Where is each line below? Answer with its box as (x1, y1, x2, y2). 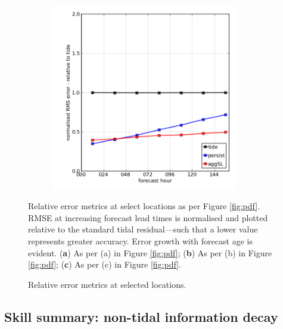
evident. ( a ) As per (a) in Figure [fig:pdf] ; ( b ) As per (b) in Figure (28, 246, 272, 259)
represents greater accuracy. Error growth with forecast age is (28, 234, 253, 247)
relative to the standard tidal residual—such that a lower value (28, 223, 258, 235)
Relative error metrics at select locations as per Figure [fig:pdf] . (28, 200, 260, 212)
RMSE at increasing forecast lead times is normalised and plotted (28, 211, 268, 224)
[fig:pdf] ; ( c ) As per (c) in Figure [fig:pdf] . (28, 258, 181, 271)
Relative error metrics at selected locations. (28, 278, 186, 290)
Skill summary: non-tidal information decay (4, 307, 278, 325)
